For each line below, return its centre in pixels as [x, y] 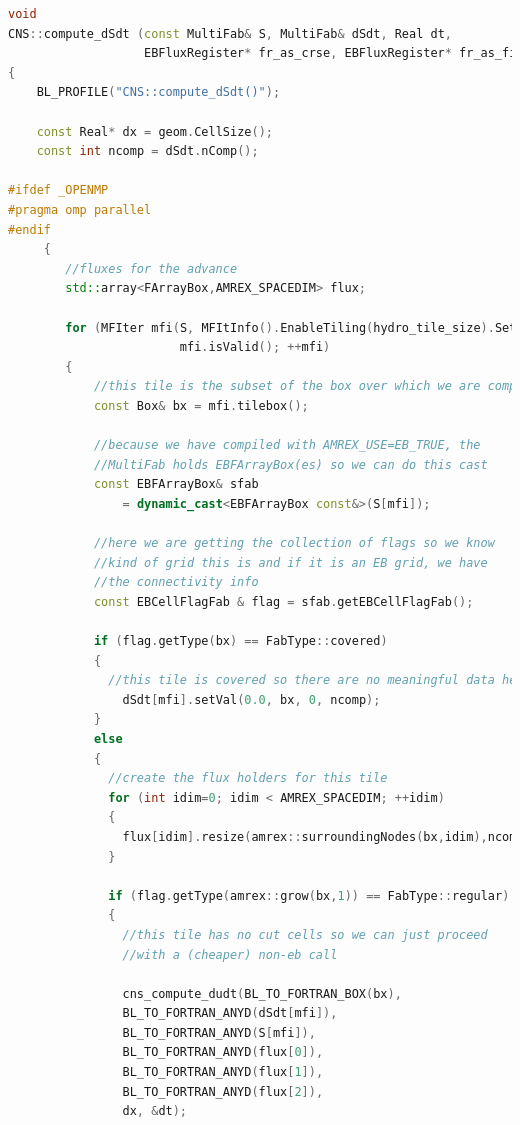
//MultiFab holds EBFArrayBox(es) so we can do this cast [290, 464]
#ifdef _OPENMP [58, 190]
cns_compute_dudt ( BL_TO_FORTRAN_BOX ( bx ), [262, 993]
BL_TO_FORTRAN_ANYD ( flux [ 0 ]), [223, 1052]
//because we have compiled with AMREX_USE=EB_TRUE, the [287, 445]
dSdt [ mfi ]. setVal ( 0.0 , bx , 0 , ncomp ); [251, 699]
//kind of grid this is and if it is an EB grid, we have [290, 562]
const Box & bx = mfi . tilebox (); [201, 405]
